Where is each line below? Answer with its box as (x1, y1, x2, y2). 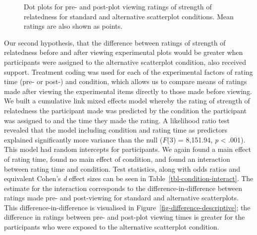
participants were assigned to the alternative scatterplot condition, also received (4, 56, 247, 67)
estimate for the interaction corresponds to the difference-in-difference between (4, 183, 243, 193)
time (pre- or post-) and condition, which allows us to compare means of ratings (4, 76, 247, 87)
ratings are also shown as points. (24, 21, 123, 31)
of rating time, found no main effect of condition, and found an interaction (4, 153, 230, 164)
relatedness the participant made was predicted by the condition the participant (4, 105, 247, 115)
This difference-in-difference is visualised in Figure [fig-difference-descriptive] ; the (4, 202, 251, 212)
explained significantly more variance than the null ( (4, 134, 163, 144)
